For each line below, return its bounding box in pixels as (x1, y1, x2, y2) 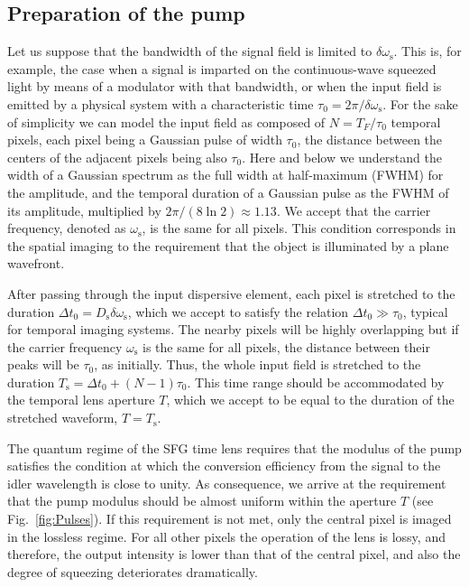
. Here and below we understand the (242, 147, 442, 166)
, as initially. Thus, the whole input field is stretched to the (94, 355, 421, 374)
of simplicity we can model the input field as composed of (7, 112, 326, 131)
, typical (402, 302, 448, 321)
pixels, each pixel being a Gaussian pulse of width (7, 130, 282, 149)
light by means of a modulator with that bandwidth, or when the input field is (7, 77, 442, 96)
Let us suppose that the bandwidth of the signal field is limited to (7, 42, 372, 61)
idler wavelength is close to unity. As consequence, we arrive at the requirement (7, 473, 446, 492)
